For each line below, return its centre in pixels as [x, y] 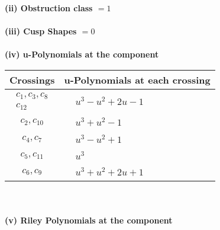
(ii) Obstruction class [49, 8]
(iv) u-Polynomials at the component [82, 54]
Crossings [32, 79]
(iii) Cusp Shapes [41, 31]
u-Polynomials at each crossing [137, 79]
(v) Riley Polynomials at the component [89, 220]
